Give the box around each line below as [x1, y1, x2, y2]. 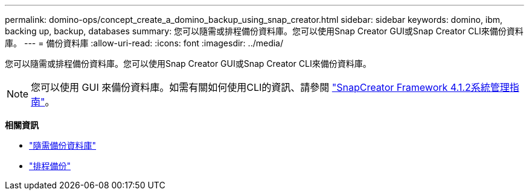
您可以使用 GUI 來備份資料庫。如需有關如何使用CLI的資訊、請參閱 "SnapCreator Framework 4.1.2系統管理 [31, 81, 510, 93]
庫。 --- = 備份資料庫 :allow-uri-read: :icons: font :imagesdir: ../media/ [5, 38, 284, 48]
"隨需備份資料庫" [29, 140, 97, 150]
